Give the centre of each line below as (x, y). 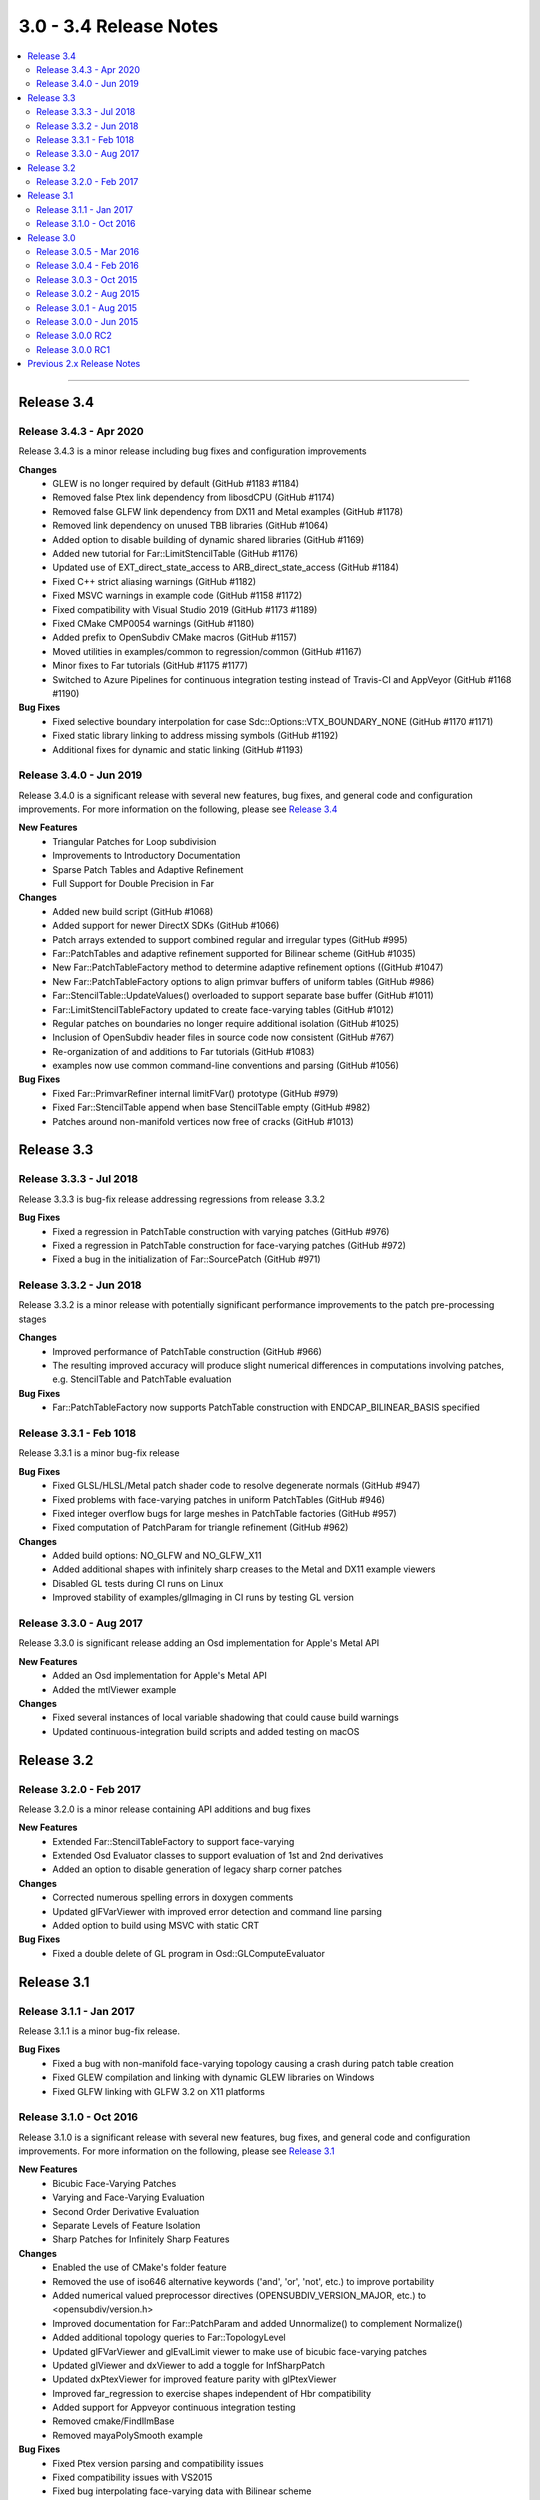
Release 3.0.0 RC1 (73, 349)
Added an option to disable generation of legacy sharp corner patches (197, 1869)
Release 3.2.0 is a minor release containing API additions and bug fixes (164, 1809)
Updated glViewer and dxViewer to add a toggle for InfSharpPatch (188, 2365)
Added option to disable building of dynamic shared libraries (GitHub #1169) (208, 539)
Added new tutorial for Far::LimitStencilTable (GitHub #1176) (175, 554)
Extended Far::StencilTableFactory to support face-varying (173, 1841)
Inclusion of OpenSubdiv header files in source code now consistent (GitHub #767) (223, 1037)
